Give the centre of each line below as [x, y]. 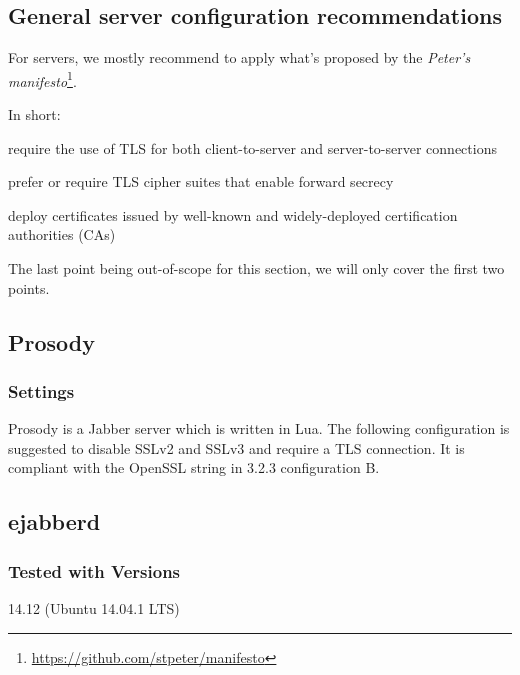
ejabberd [54, 521]
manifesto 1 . [42, 79]
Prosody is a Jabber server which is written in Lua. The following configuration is [259, 428]
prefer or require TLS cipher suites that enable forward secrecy [201, 181]
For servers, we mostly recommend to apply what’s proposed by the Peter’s [239, 57]
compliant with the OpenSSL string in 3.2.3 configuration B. [194, 467]
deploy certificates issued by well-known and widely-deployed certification [233, 214]
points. [29, 287]
